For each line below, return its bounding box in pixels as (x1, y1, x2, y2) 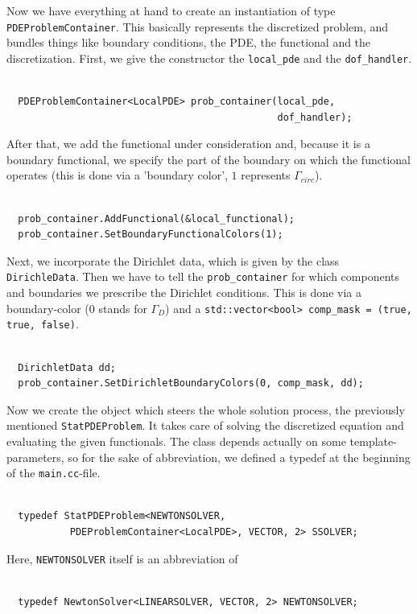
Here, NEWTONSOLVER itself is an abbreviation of (6, 550, 238, 567)
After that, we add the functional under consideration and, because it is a (6, 135, 370, 152)
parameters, (6, 448, 64, 465)
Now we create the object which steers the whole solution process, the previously (6, 401, 405, 418)
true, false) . (6, 315, 79, 332)
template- (349, 433, 397, 450)
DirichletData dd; (18, 361, 117, 373)
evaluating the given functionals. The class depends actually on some (6, 433, 346, 450)
